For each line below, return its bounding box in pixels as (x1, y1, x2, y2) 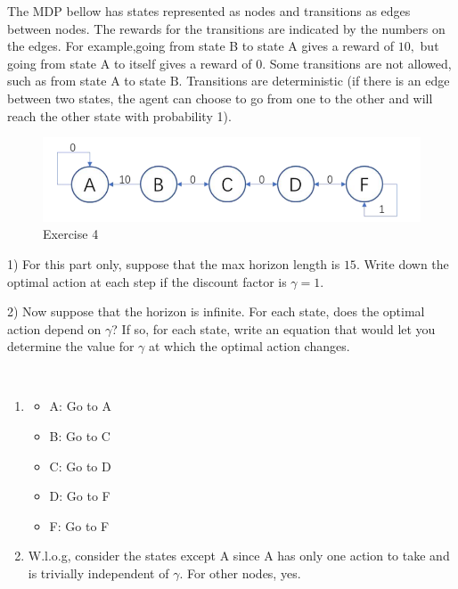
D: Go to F (49, 487, 110, 505)
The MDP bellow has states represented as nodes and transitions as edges (7, 2, 411, 20)
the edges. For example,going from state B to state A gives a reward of (7, 37, 395, 55)
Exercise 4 (43, 225, 99, 243)
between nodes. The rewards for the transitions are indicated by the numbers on (7, 19, 446, 37)
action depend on (7, 319, 102, 338)
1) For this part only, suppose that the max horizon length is (7, 254, 340, 273)
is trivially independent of (28, 564, 169, 583)
